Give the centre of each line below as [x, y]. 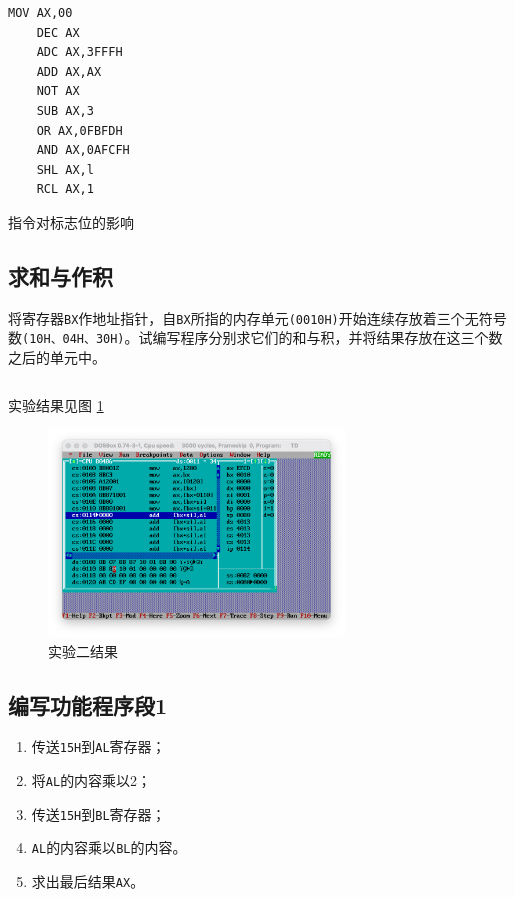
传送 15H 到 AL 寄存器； [98, 746]
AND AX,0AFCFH [83, 150]
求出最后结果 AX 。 [88, 881]
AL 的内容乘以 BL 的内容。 [109, 847]
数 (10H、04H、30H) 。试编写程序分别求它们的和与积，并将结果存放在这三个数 [255, 337]
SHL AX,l [65, 169]
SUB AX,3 [65, 110]
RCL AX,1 [65, 189]
